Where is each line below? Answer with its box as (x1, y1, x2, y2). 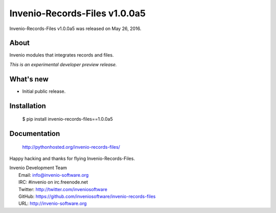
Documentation (9, 129, 60, 138)
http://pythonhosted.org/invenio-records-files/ (22, 144, 120, 150)
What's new (9, 74, 49, 84)
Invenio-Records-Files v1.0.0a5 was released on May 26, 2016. (9, 25, 142, 32)
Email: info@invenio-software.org (18, 172, 89, 178)
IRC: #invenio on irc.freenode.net (18, 179, 88, 185)
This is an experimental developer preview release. (9, 61, 117, 67)
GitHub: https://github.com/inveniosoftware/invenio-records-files (18, 193, 156, 199)
